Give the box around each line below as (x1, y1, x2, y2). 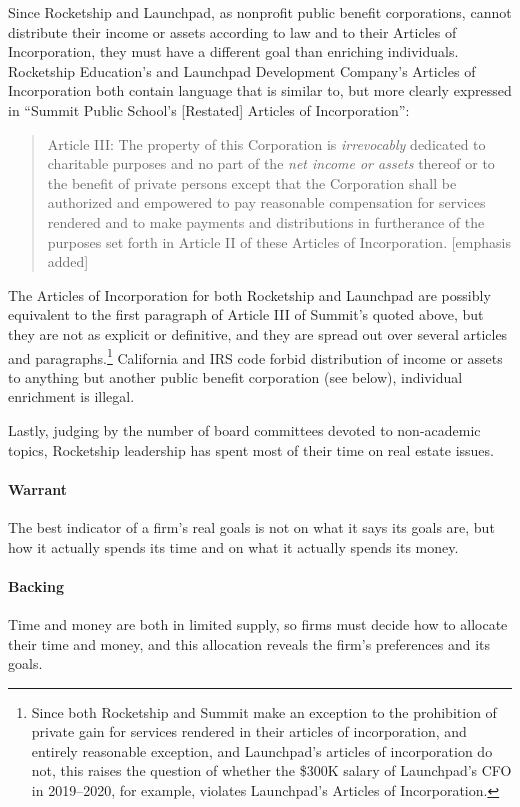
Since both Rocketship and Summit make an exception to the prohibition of (31, 701, 497, 722)
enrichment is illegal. (8, 386, 135, 407)
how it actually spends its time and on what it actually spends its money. (8, 536, 459, 557)
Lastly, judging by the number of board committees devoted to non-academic (8, 419, 481, 440)
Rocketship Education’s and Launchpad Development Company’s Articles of (8, 60, 476, 81)
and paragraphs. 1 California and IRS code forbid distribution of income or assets (8, 344, 503, 368)
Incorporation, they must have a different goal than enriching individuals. (8, 41, 459, 62)
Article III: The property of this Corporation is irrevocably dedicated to (47, 133, 486, 154)
